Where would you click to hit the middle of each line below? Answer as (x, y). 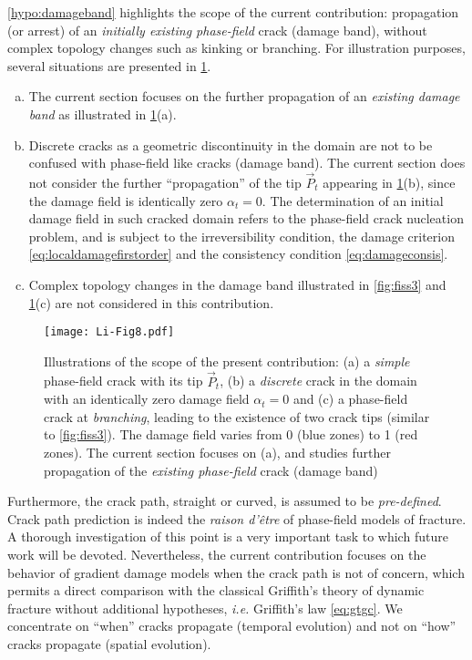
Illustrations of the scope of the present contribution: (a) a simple (227, 361)
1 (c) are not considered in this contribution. (151, 302)
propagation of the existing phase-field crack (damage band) (211, 470)
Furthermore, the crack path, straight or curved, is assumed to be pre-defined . (225, 501)
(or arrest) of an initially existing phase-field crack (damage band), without (217, 30)
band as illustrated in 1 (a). (103, 113)
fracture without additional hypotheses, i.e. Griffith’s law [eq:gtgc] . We (205, 608)
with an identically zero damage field (147, 399)
